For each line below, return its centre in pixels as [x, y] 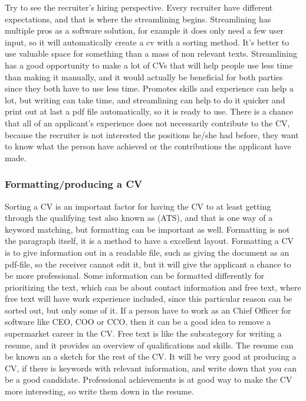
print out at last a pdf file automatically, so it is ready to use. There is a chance [149, 111]
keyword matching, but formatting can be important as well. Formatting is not [147, 229]
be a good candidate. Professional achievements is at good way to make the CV [149, 379]
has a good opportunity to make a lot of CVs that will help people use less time [149, 65]
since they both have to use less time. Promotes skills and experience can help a [149, 88]
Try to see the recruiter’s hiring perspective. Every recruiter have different [139, 7]
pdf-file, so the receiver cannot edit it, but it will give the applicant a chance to [148, 264]
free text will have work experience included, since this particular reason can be [149, 299]
